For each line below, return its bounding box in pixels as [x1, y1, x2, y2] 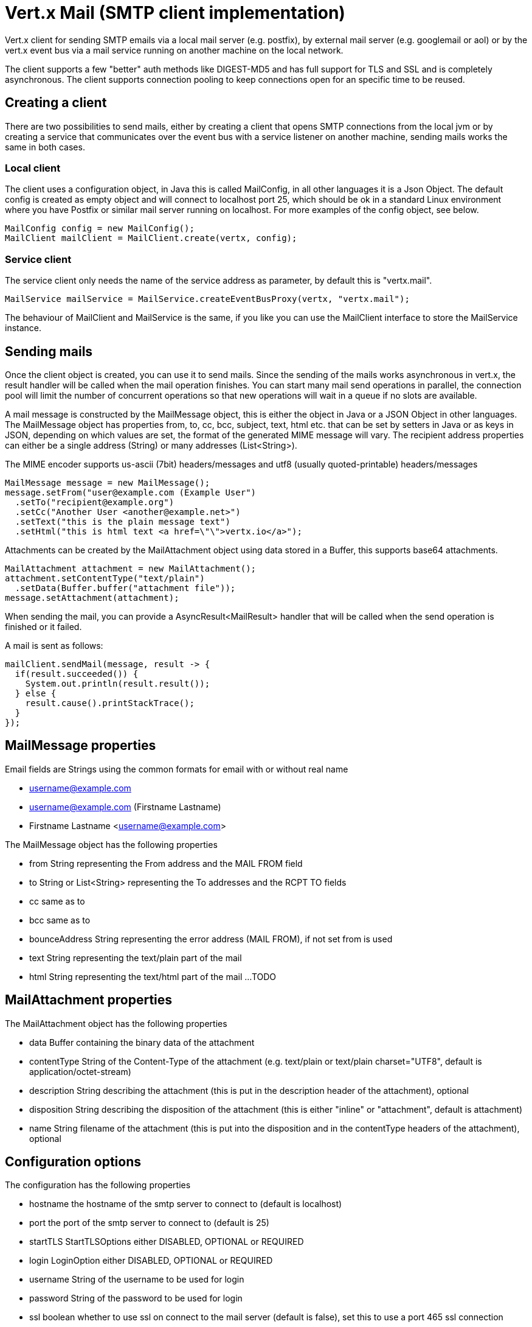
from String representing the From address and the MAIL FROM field [29, 858, 303, 869]
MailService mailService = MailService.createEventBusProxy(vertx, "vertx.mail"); [5, 294, 410, 304]
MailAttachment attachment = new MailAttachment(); [5, 563, 257, 573]
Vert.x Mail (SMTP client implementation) [5, 2, 345, 23]
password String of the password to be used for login [29, 1293, 243, 1304]
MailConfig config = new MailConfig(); [5, 223, 195, 234]
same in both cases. [5, 141, 85, 152]
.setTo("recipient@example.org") [15, 497, 174, 507]
